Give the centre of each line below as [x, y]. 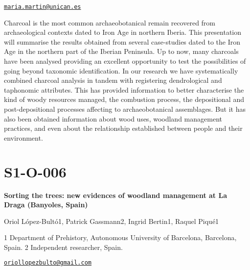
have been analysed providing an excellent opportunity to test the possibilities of [125, 61]
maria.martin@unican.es [43, 7]
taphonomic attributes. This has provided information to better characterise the [124, 89]
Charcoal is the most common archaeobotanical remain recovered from [110, 22]
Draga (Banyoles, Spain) [46, 205]
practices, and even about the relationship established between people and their [123, 128]
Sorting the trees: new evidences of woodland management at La [115, 195]
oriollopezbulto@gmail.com [48, 263]
